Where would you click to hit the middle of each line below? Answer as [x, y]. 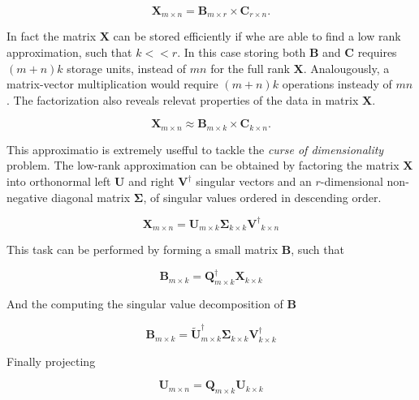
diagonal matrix [91, 197]
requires [377, 52]
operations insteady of [337, 84]
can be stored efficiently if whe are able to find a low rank [257, 36]
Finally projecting [51, 361]
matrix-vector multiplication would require [112, 84]
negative [27, 197]
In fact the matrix [52, 36]
